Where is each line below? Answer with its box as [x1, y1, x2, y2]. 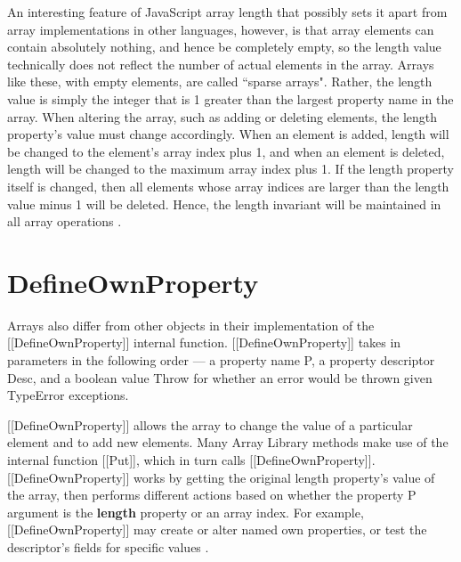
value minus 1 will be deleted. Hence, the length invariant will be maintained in [7, 194, 441, 213]
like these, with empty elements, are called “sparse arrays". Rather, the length [7, 72, 433, 91]
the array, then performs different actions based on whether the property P [7, 485, 417, 504]
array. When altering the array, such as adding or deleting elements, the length [7, 107, 438, 126]
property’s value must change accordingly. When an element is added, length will [7, 125, 449, 143]
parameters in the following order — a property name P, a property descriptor [7, 351, 435, 370]
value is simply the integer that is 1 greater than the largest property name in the [7, 89, 454, 108]
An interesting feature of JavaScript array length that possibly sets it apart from [7, 3, 448, 20]
